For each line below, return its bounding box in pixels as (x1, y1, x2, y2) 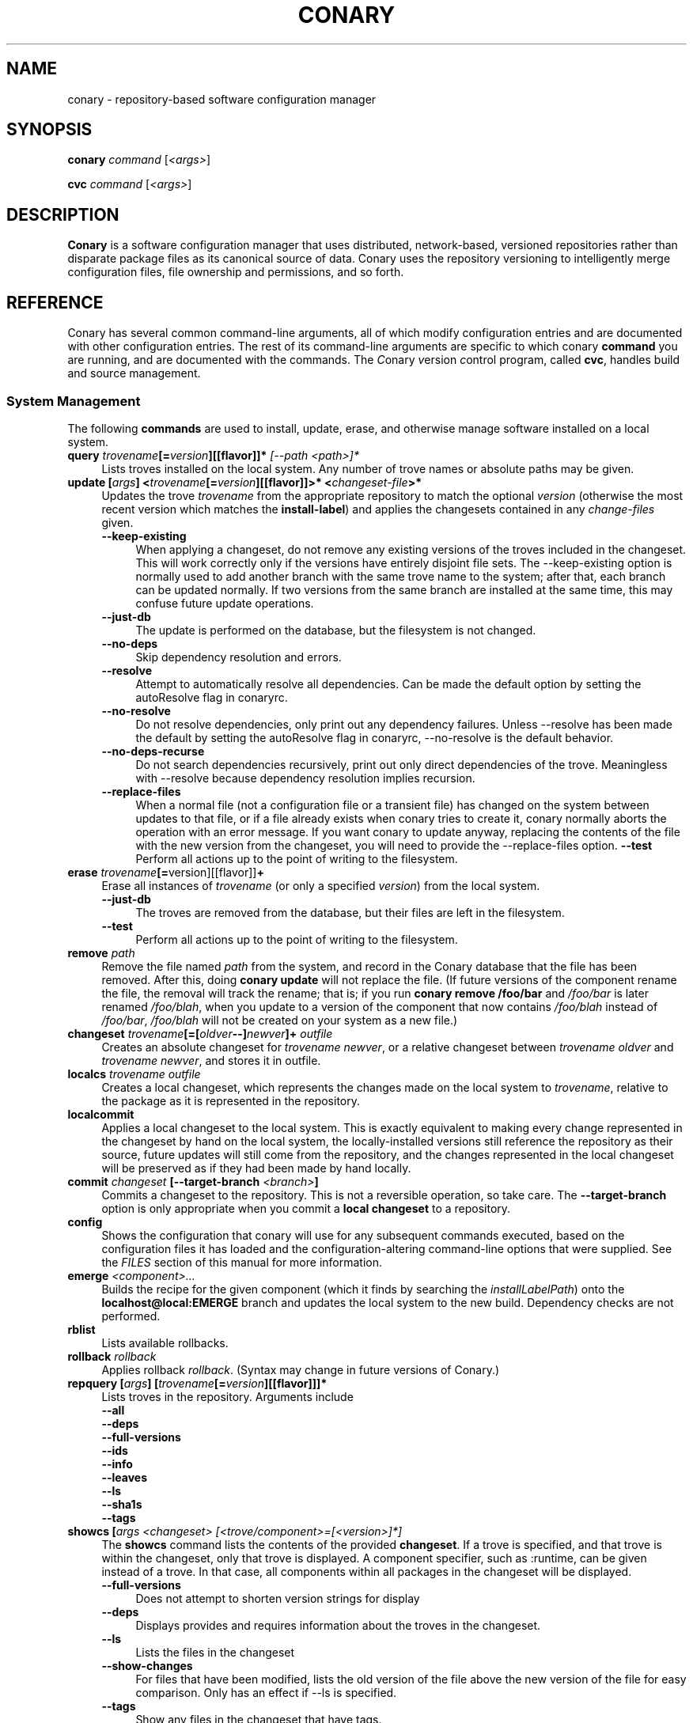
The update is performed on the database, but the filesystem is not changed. (135, 623, 536, 637)
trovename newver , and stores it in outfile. (101, 1053, 321, 1067)
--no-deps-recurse (101, 744, 205, 758)
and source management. (67, 366, 201, 381)
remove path (67, 945, 135, 960)
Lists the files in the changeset (135, 1645, 295, 1659)
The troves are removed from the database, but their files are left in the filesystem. (135, 905, 565, 919)
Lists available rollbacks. (101, 1335, 229, 1350)
